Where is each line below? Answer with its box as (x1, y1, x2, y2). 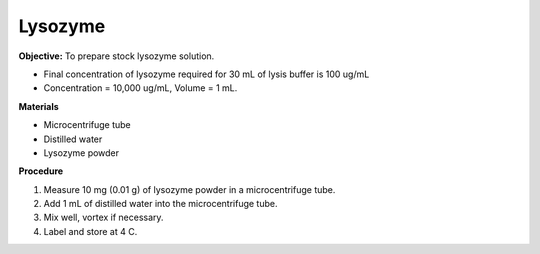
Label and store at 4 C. (43, 225, 138, 237)
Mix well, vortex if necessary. (43, 211, 164, 224)
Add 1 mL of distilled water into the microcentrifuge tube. (43, 198, 278, 210)
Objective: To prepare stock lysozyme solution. (18, 50, 215, 62)
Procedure (18, 165, 64, 177)
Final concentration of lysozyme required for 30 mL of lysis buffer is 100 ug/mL (43, 68, 370, 80)
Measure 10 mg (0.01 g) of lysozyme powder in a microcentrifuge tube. (43, 183, 336, 195)
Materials (18, 100, 59, 112)
